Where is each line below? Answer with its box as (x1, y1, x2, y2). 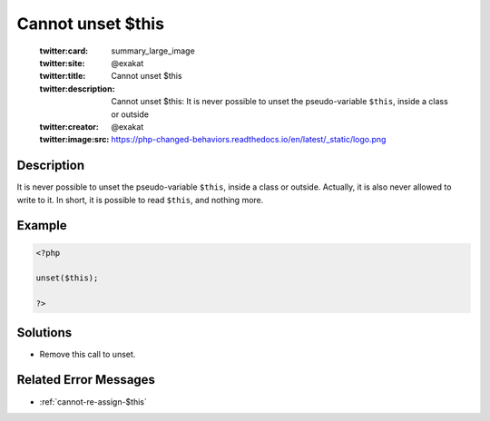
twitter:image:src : (39, 134, 110, 145)
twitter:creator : (39, 121, 99, 132)
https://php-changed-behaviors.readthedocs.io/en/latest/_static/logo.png (111, 134, 387, 145)
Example (16, 218, 67, 233)
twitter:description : (39, 83, 115, 94)
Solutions (16, 325, 73, 340)
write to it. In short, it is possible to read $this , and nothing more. (16, 194, 264, 205)
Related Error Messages (16, 372, 156, 387)
